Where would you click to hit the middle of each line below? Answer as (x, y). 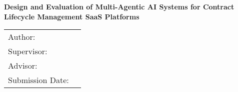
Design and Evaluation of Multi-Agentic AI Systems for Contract (119, 7)
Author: (22, 37)
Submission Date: (38, 80)
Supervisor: (28, 51)
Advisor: (23, 66)
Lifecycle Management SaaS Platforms (72, 16)
